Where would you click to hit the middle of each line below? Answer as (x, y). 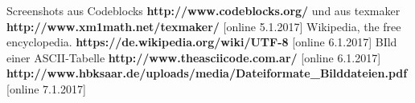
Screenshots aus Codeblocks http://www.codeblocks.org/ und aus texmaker (203, 10)
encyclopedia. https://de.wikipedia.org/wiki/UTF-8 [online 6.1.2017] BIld (202, 42)
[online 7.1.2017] (46, 88)
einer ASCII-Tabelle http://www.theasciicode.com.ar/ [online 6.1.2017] (194, 57)
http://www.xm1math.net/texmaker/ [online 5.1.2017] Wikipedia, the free (204, 26)
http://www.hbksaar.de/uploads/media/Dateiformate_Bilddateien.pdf (207, 73)
